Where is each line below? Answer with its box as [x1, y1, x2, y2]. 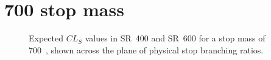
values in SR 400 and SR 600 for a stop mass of [85, 32, 266, 44]
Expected [29, 32, 63, 44]
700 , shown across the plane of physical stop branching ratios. [29, 43, 264, 56]
